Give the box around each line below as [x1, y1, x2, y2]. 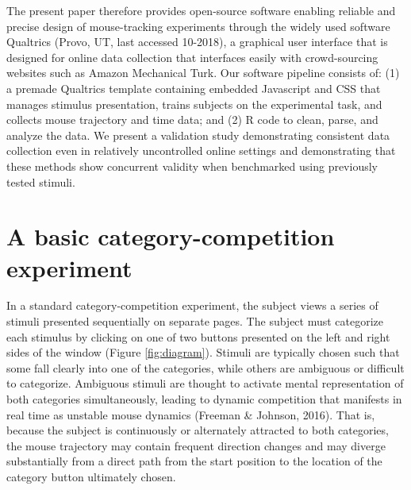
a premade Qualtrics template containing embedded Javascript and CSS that [6, 79, 381, 96]
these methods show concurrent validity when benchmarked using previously [6, 157, 378, 174]
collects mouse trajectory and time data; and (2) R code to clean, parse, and [6, 111, 378, 128]
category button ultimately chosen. [6, 468, 176, 484]
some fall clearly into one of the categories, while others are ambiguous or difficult [6, 359, 405, 376]
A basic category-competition [6, 220, 335, 253]
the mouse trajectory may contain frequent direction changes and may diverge [6, 437, 386, 453]
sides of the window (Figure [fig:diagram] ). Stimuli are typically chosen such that [6, 344, 400, 361]
